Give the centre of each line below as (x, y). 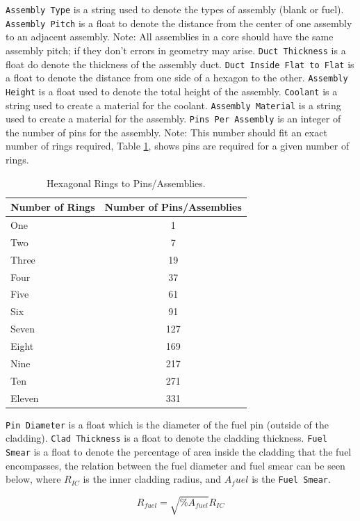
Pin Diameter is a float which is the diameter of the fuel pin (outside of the (167, 424)
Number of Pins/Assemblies (173, 207)
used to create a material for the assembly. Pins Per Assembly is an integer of (173, 119)
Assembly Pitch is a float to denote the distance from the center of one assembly (179, 23)
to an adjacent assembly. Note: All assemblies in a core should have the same (170, 37)
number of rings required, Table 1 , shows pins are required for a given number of (178, 146)
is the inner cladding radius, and (152, 479)
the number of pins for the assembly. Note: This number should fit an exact (166, 132)
